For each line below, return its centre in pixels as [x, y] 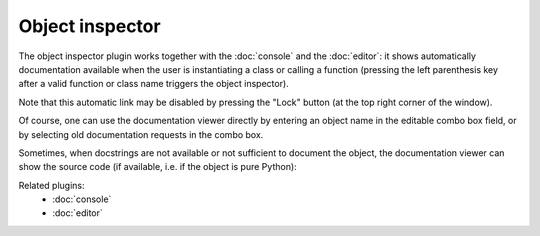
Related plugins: [51, 185]
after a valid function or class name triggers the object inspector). [153, 84]
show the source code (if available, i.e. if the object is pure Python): [157, 167]
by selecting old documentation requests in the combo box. [141, 134]
